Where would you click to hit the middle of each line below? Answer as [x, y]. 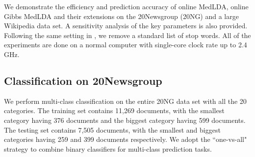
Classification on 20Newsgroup [83, 80]
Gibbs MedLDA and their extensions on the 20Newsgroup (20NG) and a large [121, 16]
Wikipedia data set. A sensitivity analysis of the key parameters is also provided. [126, 26]
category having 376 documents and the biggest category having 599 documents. [125, 120]
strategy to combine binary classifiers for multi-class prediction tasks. [108, 148]
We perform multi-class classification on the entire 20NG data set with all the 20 [125, 101]
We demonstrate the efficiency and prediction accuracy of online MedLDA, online [126, 6]
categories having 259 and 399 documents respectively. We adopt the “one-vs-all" [126, 139]
